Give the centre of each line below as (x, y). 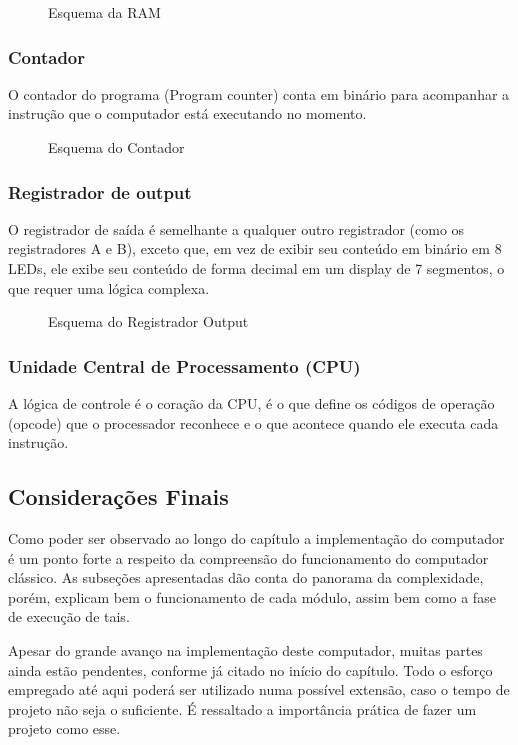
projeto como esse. (64, 728)
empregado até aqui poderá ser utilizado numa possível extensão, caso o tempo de (259, 689)
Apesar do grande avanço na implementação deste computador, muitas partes (245, 649)
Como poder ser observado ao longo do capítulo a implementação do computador (256, 537)
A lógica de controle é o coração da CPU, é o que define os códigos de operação (251, 403)
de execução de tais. (69, 616)
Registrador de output (100, 191)
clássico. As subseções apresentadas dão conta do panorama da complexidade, (246, 577)
